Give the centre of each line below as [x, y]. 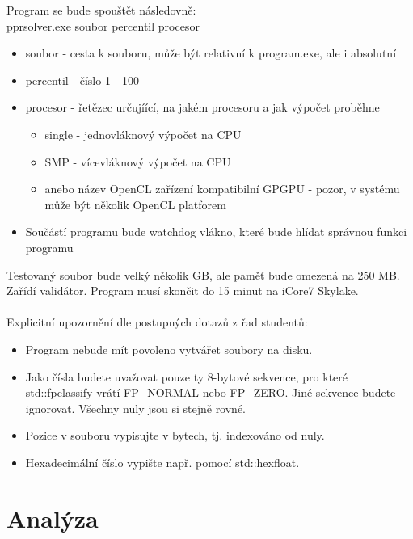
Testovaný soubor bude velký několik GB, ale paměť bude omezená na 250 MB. [203, 274]
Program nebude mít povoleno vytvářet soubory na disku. [169, 349]
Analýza [53, 518]
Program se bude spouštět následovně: [101, 10]
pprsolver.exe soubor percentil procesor [103, 25]
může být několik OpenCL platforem [135, 204]
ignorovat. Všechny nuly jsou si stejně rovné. [136, 408]
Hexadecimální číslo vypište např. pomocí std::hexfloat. [162, 462]
